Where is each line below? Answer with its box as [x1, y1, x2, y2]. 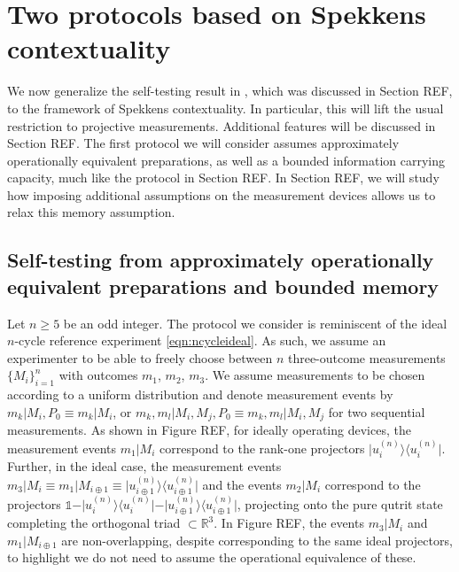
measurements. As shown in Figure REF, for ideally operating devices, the [7, 421, 411, 439]
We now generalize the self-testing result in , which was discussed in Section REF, [7, 81, 453, 100]
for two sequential [328, 402, 425, 421]
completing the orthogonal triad [7, 514, 181, 532]
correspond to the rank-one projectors [159, 438, 365, 457]
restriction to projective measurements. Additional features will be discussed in [7, 116, 436, 135]
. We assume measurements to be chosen [205, 366, 425, 384]
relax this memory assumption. [7, 203, 175, 221]
